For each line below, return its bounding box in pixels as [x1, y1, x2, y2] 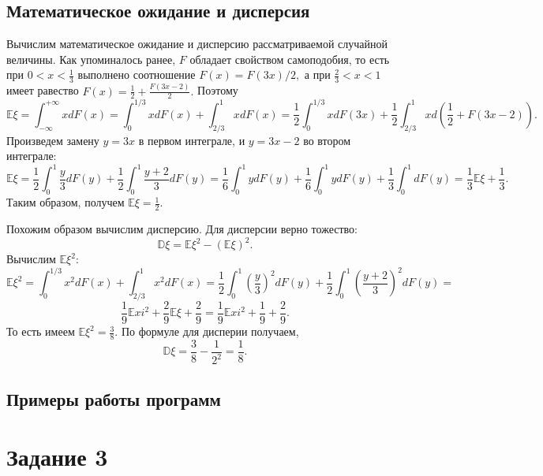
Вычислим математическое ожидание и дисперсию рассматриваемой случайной [6, 35, 388, 52]
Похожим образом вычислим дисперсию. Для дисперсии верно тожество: [6, 220, 358, 236]
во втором [303, 132, 351, 148]
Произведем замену [6, 132, 99, 148]
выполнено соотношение [77, 66, 196, 83]
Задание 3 [6, 441, 108, 473]
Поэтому [197, 82, 238, 99]
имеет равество [6, 82, 79, 99]
